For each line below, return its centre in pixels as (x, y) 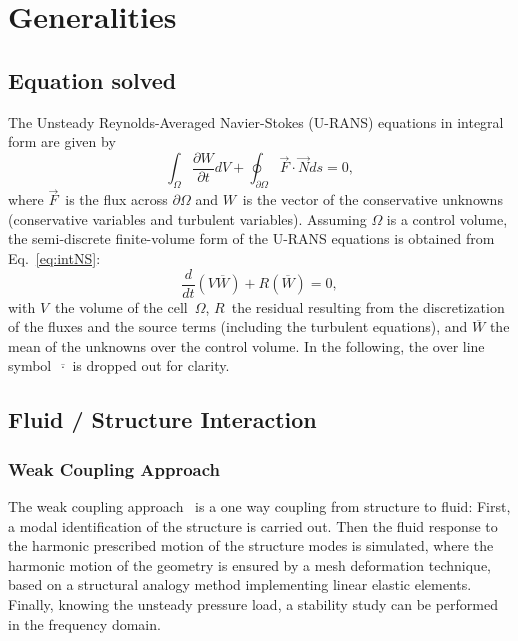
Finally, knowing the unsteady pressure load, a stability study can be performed (253, 604)
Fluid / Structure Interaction (162, 419)
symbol (30, 365)
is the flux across (116, 199)
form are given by (62, 141)
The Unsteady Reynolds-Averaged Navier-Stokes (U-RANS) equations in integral (256, 121)
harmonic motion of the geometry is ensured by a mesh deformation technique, (249, 564)
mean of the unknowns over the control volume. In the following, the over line (246, 345)
